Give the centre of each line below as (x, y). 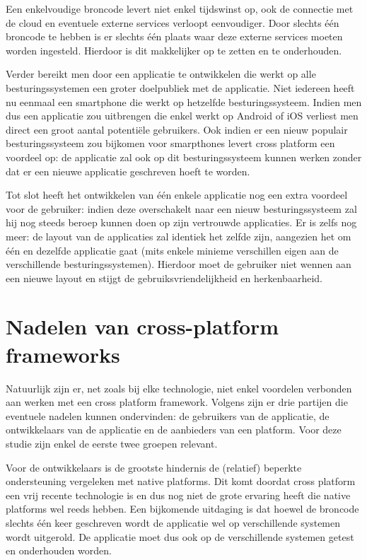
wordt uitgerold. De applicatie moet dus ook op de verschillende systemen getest (180, 536)
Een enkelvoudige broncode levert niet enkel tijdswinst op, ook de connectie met (180, 8)
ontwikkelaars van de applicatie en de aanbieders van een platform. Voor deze (174, 430)
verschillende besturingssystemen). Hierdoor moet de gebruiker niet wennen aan (179, 264)
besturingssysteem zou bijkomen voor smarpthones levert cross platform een (170, 143)
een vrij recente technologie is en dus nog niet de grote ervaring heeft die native (178, 495)
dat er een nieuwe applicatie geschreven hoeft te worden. (128, 171)
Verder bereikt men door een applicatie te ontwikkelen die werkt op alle (161, 74)
